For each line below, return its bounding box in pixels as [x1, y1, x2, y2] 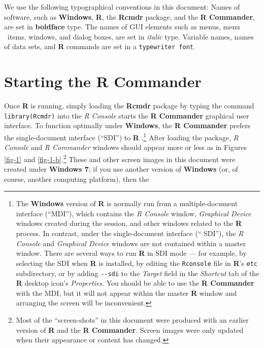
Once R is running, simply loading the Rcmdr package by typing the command [4, 100, 254, 111]
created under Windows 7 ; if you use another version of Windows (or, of [4, 164, 238, 174]
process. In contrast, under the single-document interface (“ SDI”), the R [16, 228, 244, 239]
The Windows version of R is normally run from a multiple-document [16, 198, 238, 209]
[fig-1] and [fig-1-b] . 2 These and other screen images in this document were [4, 152, 236, 164]
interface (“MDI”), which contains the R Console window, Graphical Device [16, 208, 251, 218]
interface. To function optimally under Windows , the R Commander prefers [4, 120, 251, 131]
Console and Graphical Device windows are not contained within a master [16, 238, 246, 248]
